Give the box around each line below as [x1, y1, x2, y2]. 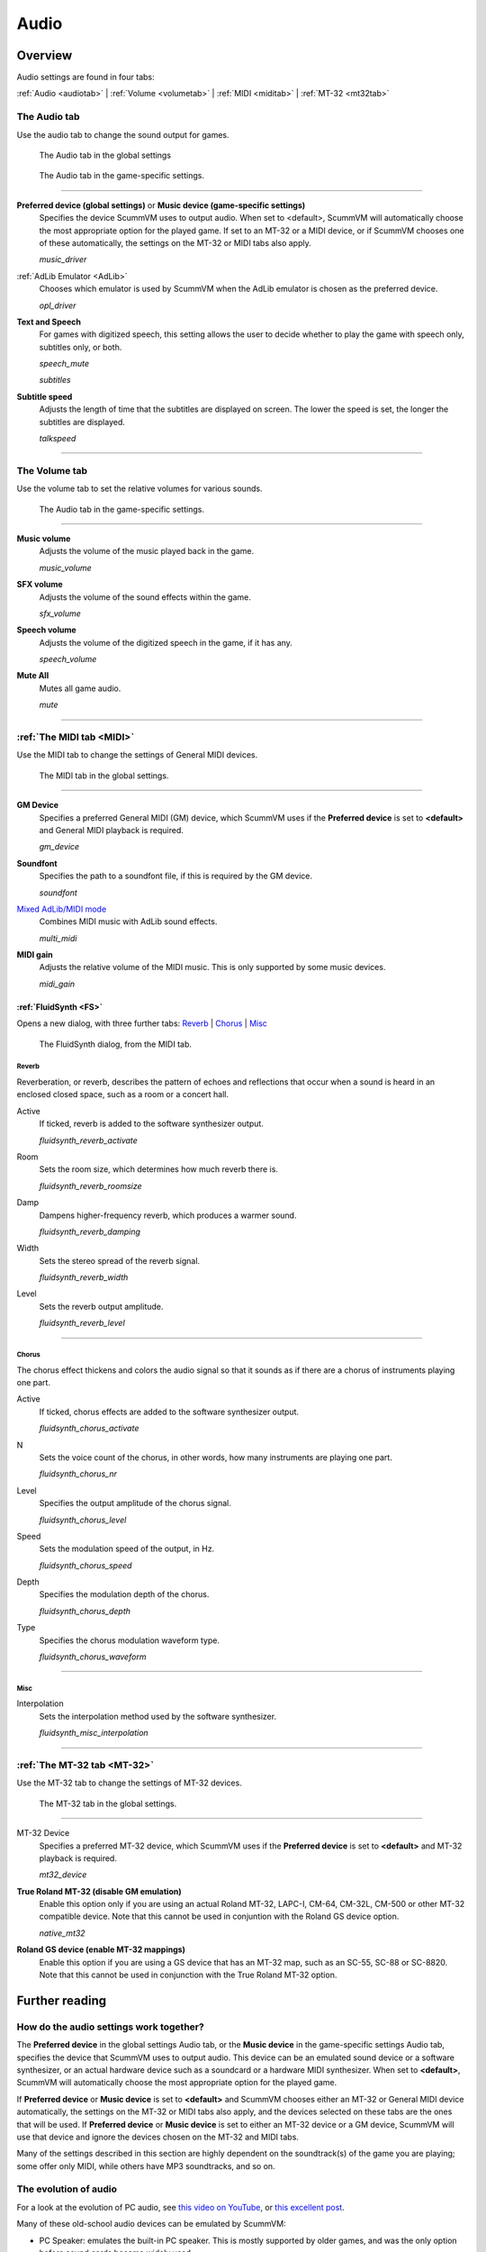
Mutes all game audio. [39, 683, 121, 694]
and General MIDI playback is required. [39, 824, 184, 835]
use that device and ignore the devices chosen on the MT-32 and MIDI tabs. [16, 2131, 299, 2142]
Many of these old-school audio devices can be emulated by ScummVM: [16, 2219, 287, 2229]
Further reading [16, 1993, 107, 2008]
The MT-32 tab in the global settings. [39, 1798, 177, 1809]
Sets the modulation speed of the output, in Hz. [39, 1543, 215, 1554]
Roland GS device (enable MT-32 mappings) [16, 1944, 186, 1955]
